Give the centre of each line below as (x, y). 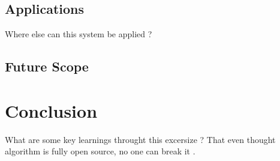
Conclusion (51, 110)
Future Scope (47, 66)
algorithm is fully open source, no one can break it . (100, 151)
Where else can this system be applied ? (79, 34)
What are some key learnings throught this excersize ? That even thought (140, 139)
